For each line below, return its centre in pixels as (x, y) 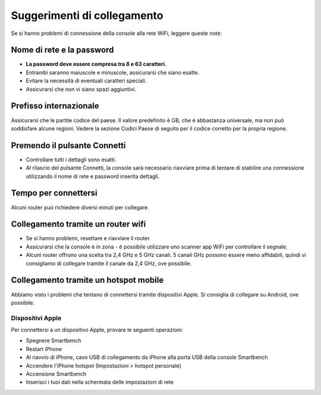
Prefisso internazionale (55, 106)
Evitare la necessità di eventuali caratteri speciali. (86, 81)
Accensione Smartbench (56, 374)
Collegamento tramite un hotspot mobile (87, 280)
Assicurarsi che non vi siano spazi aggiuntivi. (81, 89)
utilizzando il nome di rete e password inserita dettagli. (93, 176)
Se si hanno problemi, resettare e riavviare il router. (88, 238)
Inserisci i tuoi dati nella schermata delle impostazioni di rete (100, 382)
